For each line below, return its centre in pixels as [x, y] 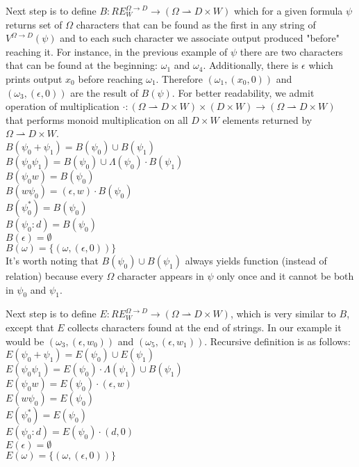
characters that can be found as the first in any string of [196, 24]
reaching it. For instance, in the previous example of [117, 51]
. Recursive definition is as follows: [277, 341]
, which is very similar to [283, 314]
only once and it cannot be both [285, 275]
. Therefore [179, 78]
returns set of [34, 24]
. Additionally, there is [251, 65]
